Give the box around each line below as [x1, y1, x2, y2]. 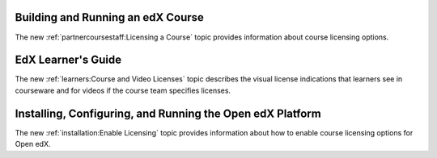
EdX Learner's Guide [15, 53, 122, 67]
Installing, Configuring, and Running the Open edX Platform [15, 106, 321, 120]
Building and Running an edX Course [15, 10, 204, 24]
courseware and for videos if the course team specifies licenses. [15, 85, 231, 95]
